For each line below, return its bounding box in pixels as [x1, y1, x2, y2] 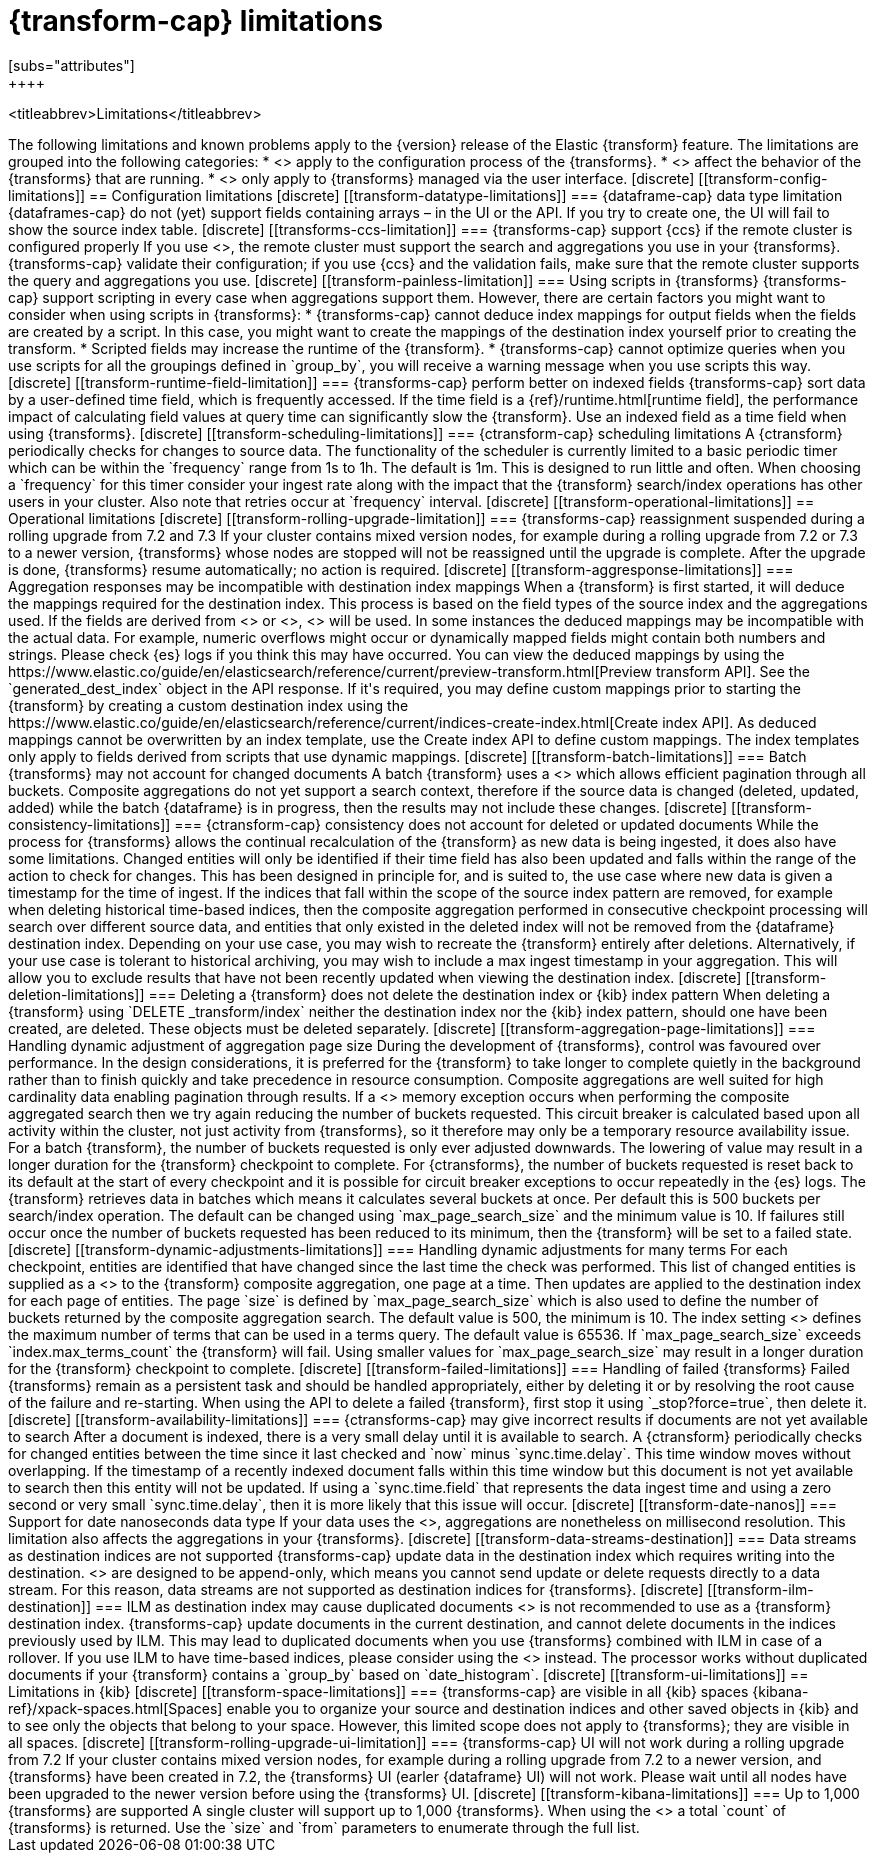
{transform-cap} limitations [8, 4, 383, 38]
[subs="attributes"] [8, 56, 135, 74]
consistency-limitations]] [8, 815, 171, 833]
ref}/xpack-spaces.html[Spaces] [8, 1699, 223, 1717]
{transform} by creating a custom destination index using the [8, 696, 409, 714]
